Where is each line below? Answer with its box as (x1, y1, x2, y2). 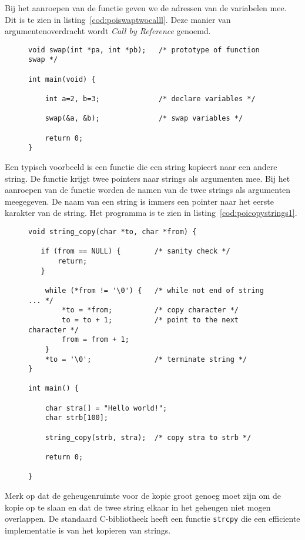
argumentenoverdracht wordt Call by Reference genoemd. (5, 25, 211, 37)
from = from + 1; (62, 335, 129, 344)
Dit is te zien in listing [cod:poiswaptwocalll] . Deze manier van (5, 13, 231, 25)
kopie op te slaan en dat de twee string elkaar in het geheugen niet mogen (5, 501, 271, 513)
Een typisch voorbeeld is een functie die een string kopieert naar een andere (5, 161, 277, 172)
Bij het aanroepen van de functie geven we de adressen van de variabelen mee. (5, 2, 287, 14)
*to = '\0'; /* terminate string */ (45, 355, 247, 364)
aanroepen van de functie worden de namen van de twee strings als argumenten (5, 184, 291, 196)
